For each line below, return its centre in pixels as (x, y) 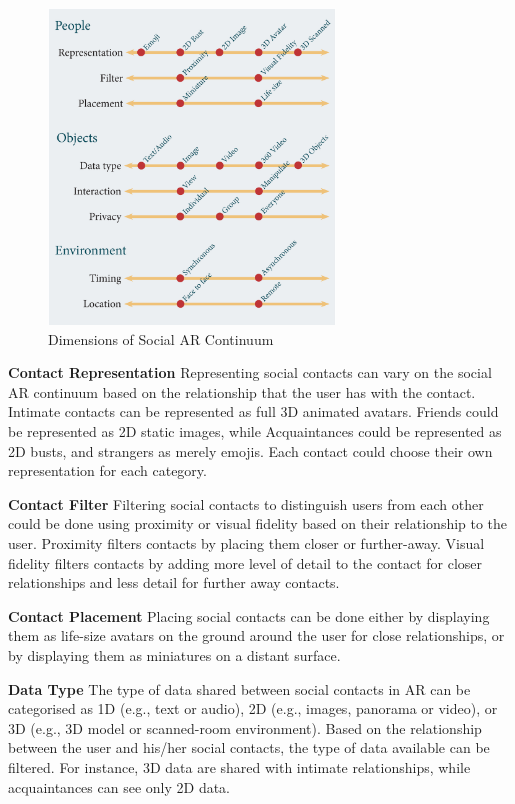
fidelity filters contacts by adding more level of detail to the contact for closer (245, 562)
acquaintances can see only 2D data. (119, 786)
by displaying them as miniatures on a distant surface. (174, 655)
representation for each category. (107, 470)
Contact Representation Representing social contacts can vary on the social (250, 372)
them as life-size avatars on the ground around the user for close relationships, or (256, 635)
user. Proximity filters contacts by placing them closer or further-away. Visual (246, 543)
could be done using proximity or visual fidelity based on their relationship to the (258, 523)
